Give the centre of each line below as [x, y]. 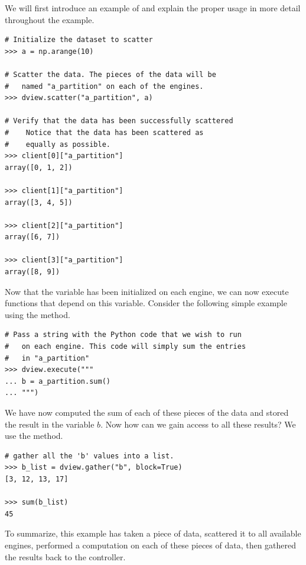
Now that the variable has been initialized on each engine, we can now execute [147, 291]
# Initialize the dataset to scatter [79, 40]
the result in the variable [50, 424]
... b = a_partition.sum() [58, 381]
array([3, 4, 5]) [39, 202]
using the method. [38, 314]
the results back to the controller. [65, 556]
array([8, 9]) [32, 272]
